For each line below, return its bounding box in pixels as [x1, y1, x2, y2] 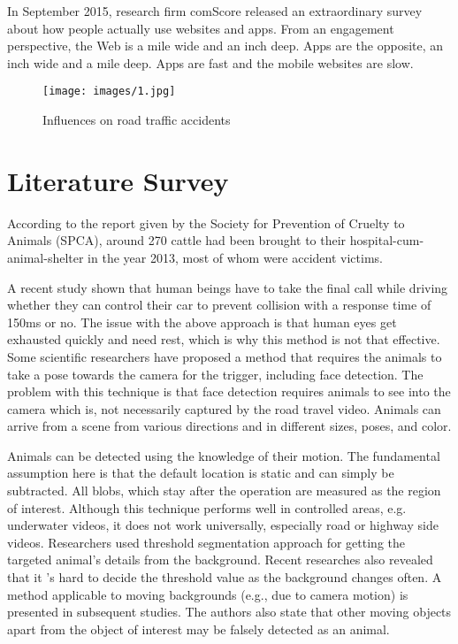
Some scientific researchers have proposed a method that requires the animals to [7, 347, 442, 365]
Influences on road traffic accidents [42, 111, 231, 129]
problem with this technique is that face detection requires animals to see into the [7, 382, 451, 401]
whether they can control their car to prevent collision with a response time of [7, 295, 431, 314]
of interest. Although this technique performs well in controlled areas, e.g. [7, 498, 407, 517]
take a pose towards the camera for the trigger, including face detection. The [7, 364, 424, 383]
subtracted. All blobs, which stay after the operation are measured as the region [7, 481, 441, 500]
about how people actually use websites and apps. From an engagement [7, 19, 394, 37]
